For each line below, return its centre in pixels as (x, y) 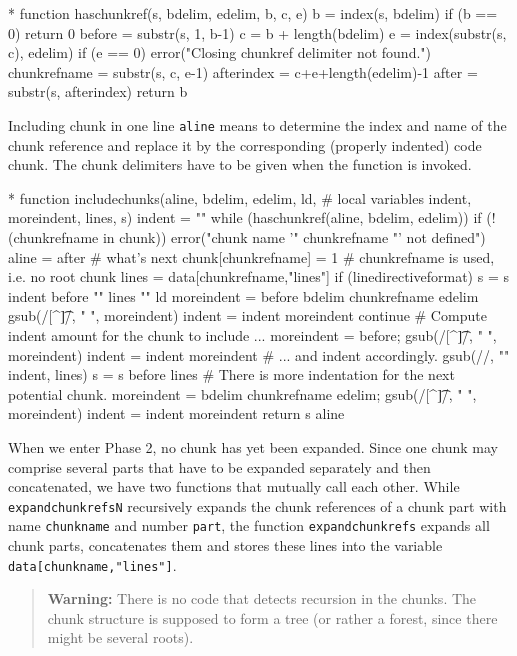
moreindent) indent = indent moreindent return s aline (176, 413)
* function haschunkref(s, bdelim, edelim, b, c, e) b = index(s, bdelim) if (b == (253, 13)
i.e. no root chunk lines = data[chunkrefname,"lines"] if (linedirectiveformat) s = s (258, 276)
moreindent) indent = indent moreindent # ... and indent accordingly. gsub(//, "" (259, 354)
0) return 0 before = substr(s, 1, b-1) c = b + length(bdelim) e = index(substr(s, (257, 32)
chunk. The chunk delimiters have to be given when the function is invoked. (240, 164)
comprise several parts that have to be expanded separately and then (219, 466)
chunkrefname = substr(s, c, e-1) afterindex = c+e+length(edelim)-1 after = (243, 71)
